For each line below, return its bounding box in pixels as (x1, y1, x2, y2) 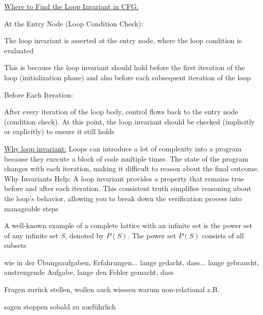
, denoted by (65, 230, 104, 240)
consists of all (202, 230, 244, 240)
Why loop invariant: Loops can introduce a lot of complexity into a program (4, 143, 242, 153)
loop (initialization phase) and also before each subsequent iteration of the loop (4, 72, 251, 82)
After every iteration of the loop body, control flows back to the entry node (4, 106, 238, 117)
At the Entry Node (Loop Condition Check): (4, 18, 143, 28)
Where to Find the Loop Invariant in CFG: (4, 1, 139, 11)
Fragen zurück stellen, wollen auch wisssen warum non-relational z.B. (4, 284, 219, 295)
